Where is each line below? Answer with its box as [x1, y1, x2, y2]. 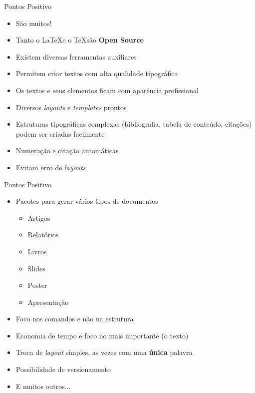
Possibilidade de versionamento [15, 364, 111, 374]
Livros [27, 246, 47, 256]
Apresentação [27, 296, 69, 307]
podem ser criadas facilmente [15, 128, 105, 139]
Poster [27, 280, 47, 290]
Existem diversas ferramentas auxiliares [15, 51, 137, 62]
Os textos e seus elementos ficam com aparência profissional [15, 85, 199, 95]
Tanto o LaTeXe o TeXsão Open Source [15, 35, 144, 45]
